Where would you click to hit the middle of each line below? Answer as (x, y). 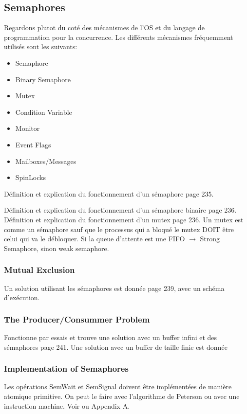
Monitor (28, 128)
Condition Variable (44, 112)
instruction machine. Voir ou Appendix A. (67, 405)
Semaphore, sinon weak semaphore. (57, 248)
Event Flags (33, 144)
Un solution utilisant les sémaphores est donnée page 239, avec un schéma (114, 288)
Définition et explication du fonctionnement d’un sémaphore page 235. (109, 193)
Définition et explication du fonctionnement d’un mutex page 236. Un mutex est (124, 219)
